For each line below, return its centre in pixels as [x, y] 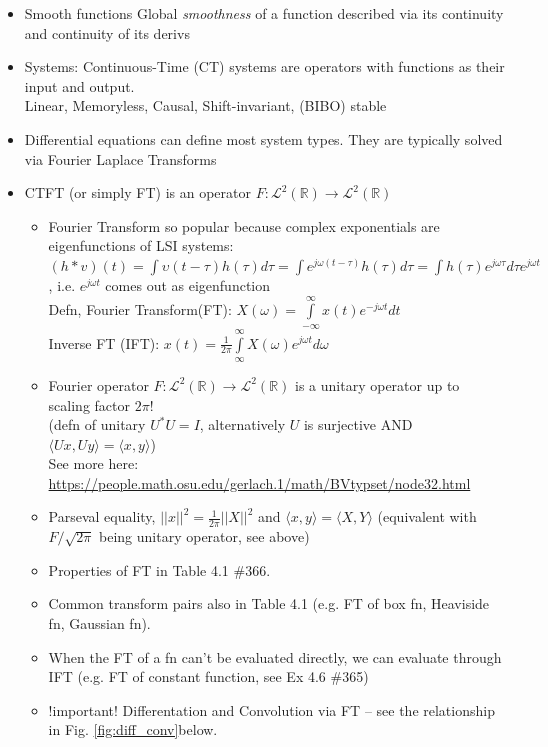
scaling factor [89, 404]
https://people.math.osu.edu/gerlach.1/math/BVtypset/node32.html [259, 482]
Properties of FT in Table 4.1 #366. [159, 569]
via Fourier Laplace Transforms [120, 158]
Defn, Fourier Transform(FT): [140, 309]
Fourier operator [98, 384]
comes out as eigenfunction [188, 284]
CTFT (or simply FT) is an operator [138, 192]
